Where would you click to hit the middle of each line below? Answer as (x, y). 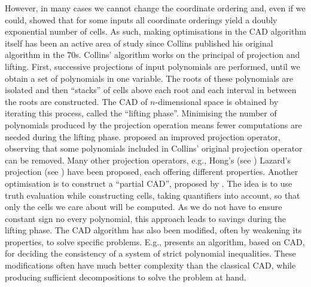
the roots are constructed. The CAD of (76, 101)
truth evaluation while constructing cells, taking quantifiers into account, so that (153, 195)
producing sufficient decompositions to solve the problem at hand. (126, 277)
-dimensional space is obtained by (217, 101)
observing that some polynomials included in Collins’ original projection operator (154, 148)
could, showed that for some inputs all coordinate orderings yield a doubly (141, 19)
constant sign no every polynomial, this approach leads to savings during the (145, 218)
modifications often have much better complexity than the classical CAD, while (150, 265)
